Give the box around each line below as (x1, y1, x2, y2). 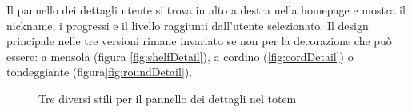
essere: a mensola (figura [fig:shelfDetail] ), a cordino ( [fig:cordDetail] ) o (6, 48, 354, 64)
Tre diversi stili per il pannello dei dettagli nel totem (38, 90, 297, 106)
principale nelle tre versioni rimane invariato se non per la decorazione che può (6, 33, 392, 49)
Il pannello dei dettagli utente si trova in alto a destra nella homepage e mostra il (6, 2, 406, 17)
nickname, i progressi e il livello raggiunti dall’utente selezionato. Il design (6, 17, 369, 33)
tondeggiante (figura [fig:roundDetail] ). (6, 64, 193, 80)
